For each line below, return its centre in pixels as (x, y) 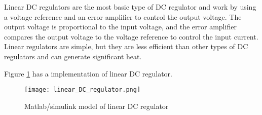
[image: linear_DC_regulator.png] (83, 90)
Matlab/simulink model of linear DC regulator (97, 106)
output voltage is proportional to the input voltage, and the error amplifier (120, 27)
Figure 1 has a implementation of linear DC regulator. (88, 73)
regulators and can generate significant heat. (73, 56)
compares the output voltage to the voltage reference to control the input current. (131, 36)
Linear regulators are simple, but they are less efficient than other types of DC (126, 46)
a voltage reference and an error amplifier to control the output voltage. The (123, 16)
